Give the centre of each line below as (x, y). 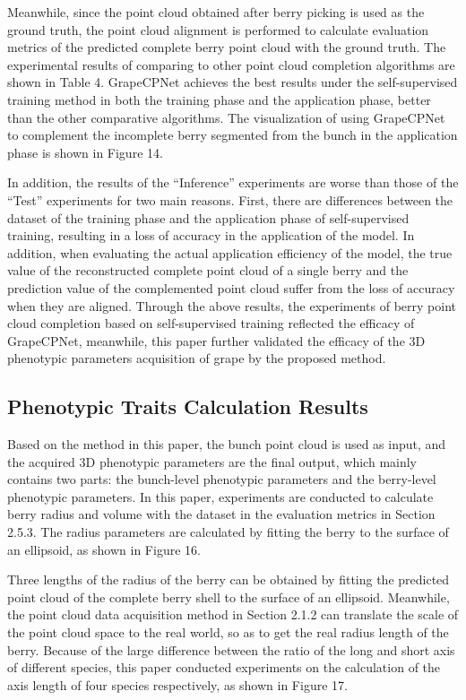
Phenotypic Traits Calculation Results (188, 406)
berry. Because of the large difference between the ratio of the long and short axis (231, 649)
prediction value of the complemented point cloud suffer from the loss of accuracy (231, 287)
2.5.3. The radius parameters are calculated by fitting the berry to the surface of (228, 532)
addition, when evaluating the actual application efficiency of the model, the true (230, 252)
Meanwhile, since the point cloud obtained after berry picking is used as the (216, 12)
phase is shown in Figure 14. (85, 152)
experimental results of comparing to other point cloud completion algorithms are (231, 64)
